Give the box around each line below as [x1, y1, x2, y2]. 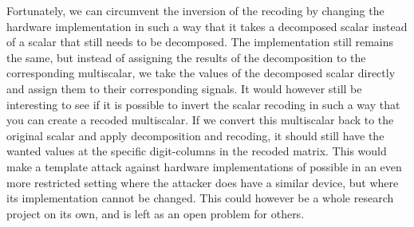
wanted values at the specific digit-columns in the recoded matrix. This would [6, 143, 387, 159]
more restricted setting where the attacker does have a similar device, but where [6, 174, 399, 190]
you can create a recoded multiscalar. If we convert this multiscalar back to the [6, 112, 394, 128]
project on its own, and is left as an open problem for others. [6, 205, 305, 221]
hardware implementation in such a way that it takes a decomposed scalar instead [6, 18, 408, 34]
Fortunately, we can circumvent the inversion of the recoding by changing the [6, 2, 384, 18]
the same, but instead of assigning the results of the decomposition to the [6, 49, 366, 65]
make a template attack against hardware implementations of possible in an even [6, 158, 402, 174]
